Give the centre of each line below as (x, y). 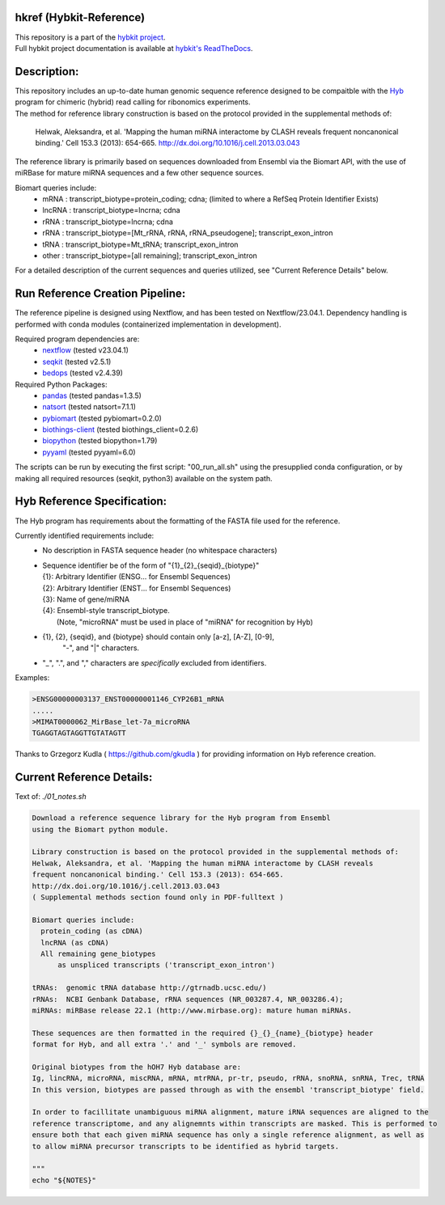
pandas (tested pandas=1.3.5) (92, 395)
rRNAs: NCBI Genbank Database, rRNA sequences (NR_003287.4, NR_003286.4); (188, 999)
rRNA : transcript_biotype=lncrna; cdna (108, 222)
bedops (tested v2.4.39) (83, 373)
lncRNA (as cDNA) (75, 943)
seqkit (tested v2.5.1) (77, 361)
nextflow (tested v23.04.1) (86, 350)
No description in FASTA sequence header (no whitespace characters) (160, 551)
